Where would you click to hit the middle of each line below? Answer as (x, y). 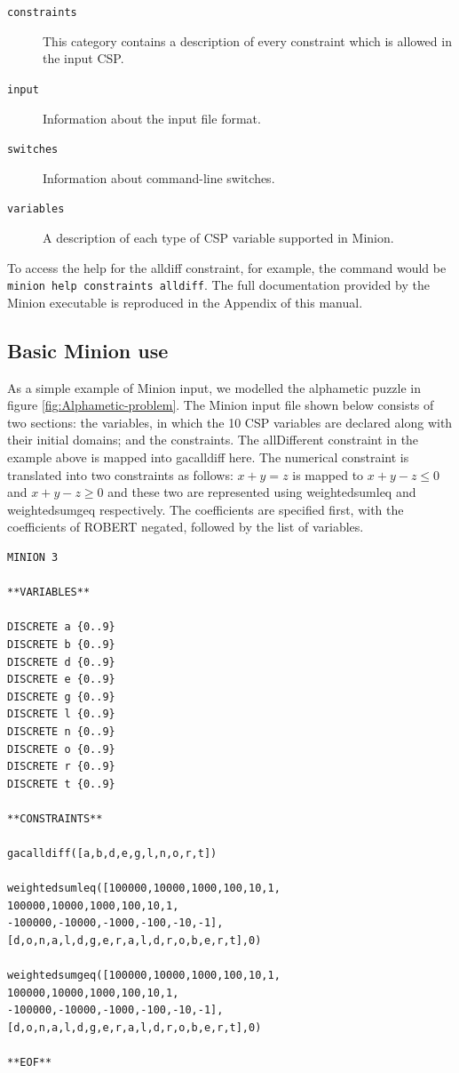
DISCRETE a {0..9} (61, 627)
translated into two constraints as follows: (120, 474)
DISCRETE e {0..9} (61, 680)
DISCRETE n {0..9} (61, 731)
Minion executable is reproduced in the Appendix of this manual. (185, 302)
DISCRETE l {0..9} (61, 714)
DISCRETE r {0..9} (61, 767)
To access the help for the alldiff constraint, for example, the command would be (227, 267)
